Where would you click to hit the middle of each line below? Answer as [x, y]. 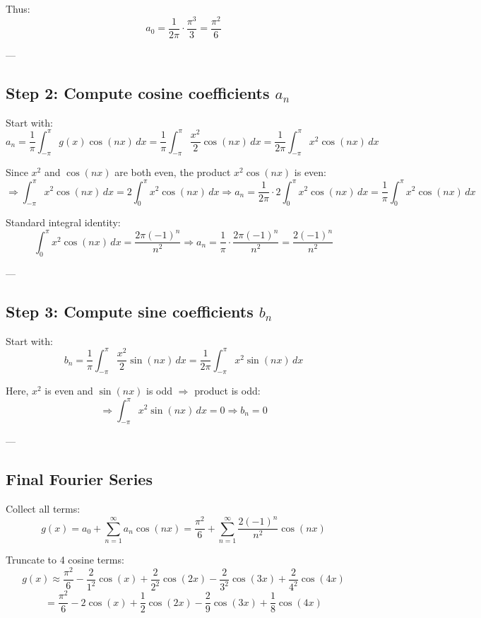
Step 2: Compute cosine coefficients [138, 92]
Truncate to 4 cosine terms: [65, 560]
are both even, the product [173, 172]
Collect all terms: [43, 509]
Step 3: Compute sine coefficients [130, 311]
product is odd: [227, 391]
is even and [69, 391]
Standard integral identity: [63, 222]
